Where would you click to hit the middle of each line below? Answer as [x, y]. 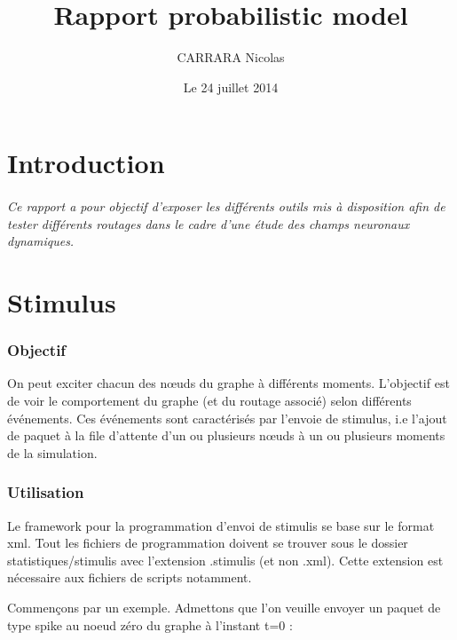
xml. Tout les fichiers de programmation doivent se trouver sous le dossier [208, 543]
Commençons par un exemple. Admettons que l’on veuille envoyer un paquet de [224, 608]
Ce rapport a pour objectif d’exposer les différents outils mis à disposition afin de [226, 206]
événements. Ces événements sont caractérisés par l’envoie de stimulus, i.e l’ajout [227, 418]
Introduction [86, 163]
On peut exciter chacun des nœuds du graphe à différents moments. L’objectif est [228, 383]
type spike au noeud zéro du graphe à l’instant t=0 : [150, 624]
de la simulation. [52, 452]
